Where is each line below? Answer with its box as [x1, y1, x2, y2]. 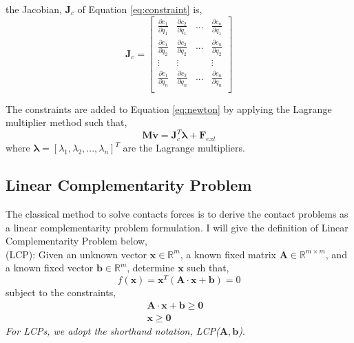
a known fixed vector [6, 260, 94, 275]
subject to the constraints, [6, 285, 116, 300]
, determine [127, 260, 175, 275]
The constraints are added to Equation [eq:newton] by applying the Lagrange [6, 101, 332, 116]
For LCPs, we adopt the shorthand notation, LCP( [6, 323, 220, 337]
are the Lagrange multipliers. [123, 141, 245, 155]
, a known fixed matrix [180, 247, 276, 261]
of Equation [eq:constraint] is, [77, 2, 202, 16]
